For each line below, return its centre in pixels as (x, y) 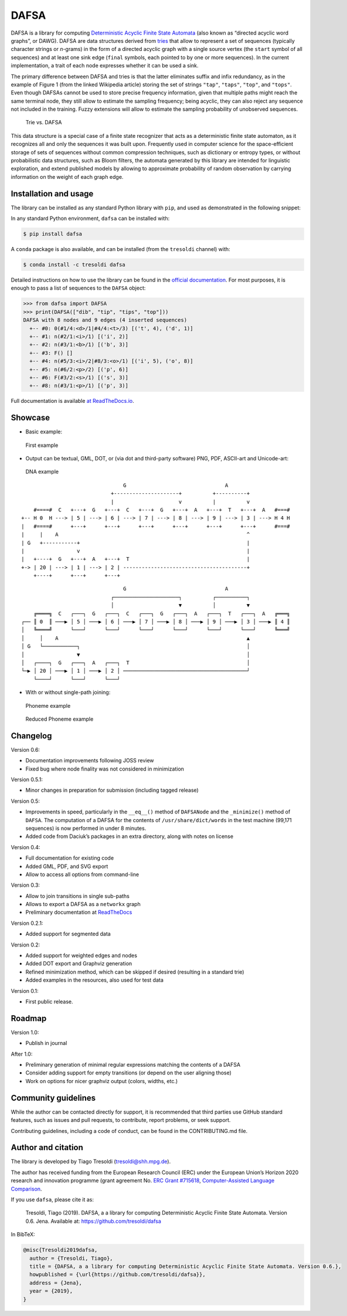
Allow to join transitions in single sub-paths (78, 896)
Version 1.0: (25, 1032)
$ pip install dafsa (52, 234)
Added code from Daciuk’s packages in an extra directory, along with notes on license (130, 836)
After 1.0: (22, 1054)
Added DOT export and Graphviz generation (79, 964)
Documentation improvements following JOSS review (90, 761)
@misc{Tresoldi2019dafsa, (60, 1250)
